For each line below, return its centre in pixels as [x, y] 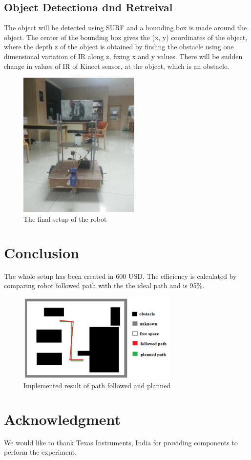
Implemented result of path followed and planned [97, 385]
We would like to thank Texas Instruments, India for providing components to [121, 442]
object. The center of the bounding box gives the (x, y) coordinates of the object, [126, 37]
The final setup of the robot [65, 219]
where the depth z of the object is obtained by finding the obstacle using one [119, 47]
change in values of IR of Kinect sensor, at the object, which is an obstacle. [117, 66]
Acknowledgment [62, 419]
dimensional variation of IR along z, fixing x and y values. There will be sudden [123, 56]
